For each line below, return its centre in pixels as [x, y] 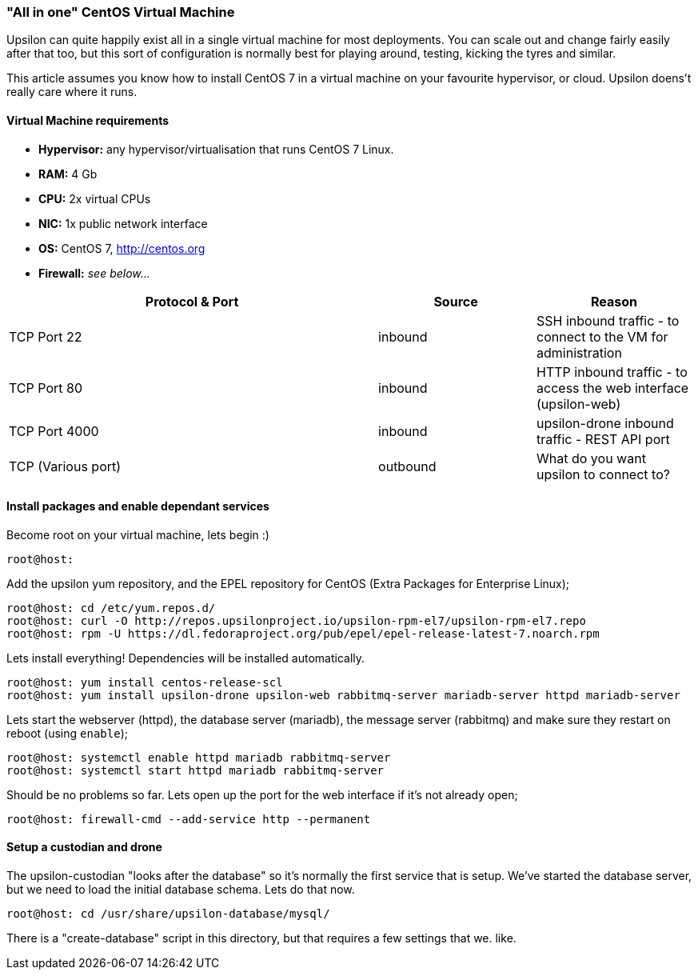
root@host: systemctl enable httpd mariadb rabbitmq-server [199, 757]
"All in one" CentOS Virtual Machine [121, 12]
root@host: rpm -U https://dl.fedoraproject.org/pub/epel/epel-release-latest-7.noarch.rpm [303, 633]
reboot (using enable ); [67, 733]
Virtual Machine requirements [88, 120]
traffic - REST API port [603, 439]
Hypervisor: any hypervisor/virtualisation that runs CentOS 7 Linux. [216, 149]
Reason [614, 301]
